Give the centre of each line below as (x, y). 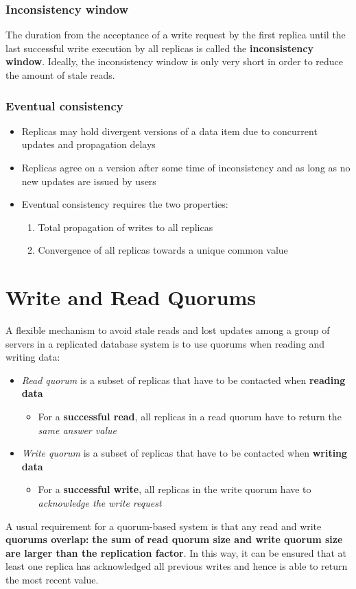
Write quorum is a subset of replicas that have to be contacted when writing (185, 453)
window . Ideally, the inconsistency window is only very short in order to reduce (175, 61)
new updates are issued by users (89, 181)
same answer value (77, 430)
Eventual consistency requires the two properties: (125, 204)
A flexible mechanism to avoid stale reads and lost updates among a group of (168, 330)
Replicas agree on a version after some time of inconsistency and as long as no (186, 167)
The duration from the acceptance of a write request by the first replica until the (176, 35)
